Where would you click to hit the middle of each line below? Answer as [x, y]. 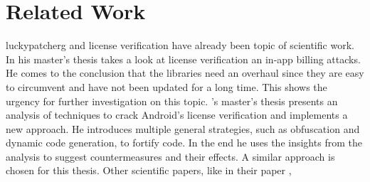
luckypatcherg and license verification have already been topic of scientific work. [180, 45]
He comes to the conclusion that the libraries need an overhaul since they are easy [185, 73]
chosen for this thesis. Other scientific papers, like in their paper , [149, 170]
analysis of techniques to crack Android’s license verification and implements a [177, 115]
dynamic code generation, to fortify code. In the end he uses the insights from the [184, 143]
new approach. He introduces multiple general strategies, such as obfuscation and [183, 128]
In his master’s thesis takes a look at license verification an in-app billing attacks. [183, 59]
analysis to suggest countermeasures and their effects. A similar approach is [170, 156]
